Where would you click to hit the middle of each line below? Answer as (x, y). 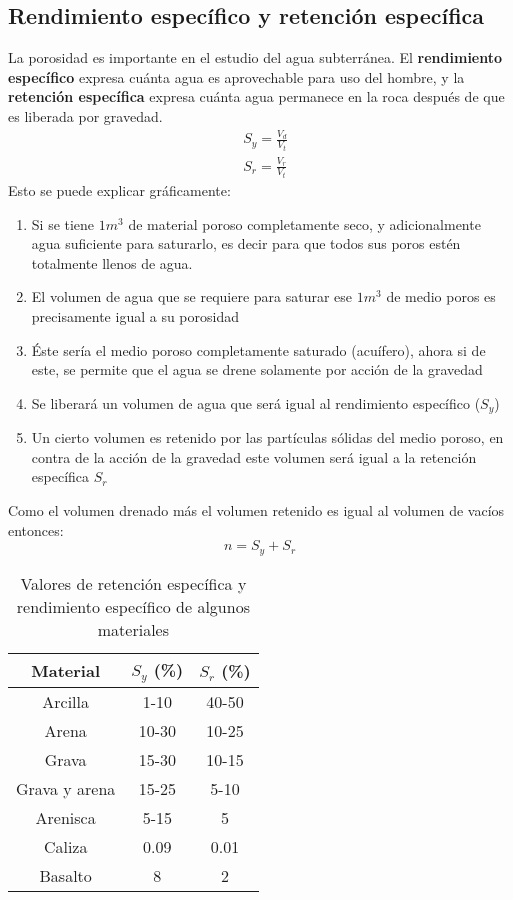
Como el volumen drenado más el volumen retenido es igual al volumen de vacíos (256, 510)
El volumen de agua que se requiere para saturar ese (192, 296)
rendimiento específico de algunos (133, 606)
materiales (133, 629)
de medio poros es (441, 296)
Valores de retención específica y (133, 583)
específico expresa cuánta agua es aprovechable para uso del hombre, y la (236, 76)
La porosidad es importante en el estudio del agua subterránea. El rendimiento (255, 57)
